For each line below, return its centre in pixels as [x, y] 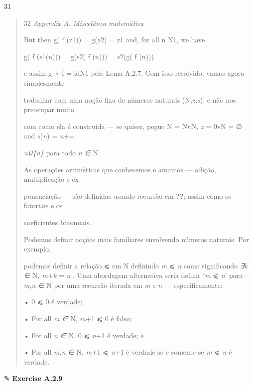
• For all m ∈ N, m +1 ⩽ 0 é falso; [78, 319]
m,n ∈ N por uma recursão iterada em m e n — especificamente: [123, 285]
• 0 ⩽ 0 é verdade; [53, 302]
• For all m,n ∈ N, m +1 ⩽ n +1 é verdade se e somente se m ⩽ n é [128, 352]
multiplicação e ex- [52, 179]
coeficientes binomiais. [58, 222]
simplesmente [44, 82]
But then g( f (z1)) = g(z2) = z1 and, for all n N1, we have [114, 40]
